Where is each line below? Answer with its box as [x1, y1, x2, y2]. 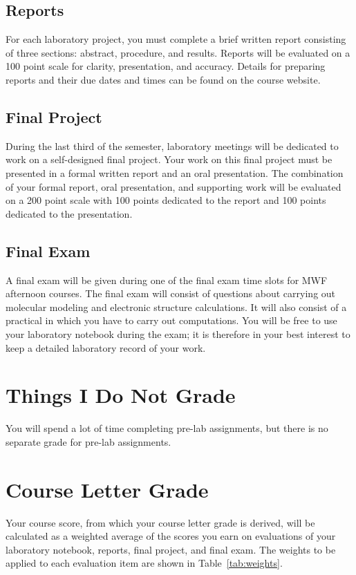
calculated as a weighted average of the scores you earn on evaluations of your [6, 529, 336, 543]
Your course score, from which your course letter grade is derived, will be [6, 515, 315, 529]
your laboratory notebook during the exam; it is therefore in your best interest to [6, 326, 350, 341]
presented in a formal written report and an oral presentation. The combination [6, 165, 344, 180]
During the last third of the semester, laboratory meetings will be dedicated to [6, 138, 339, 153]
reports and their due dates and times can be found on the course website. [6, 72, 321, 86]
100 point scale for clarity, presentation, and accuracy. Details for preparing [6, 59, 326, 73]
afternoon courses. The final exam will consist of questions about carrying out [6, 286, 336, 301]
